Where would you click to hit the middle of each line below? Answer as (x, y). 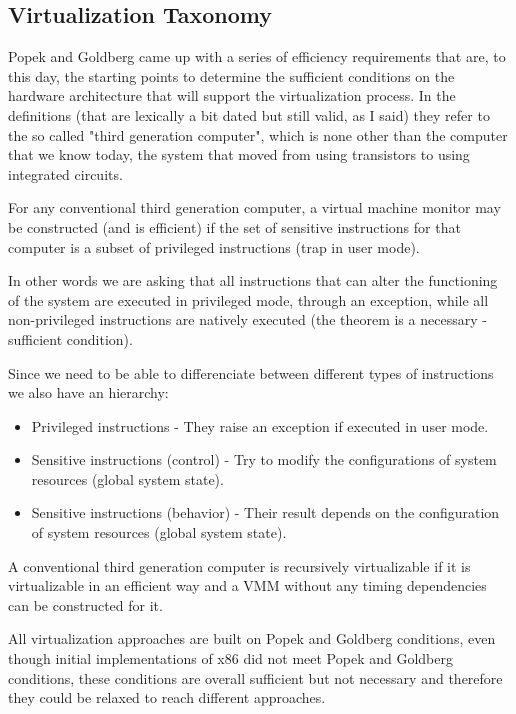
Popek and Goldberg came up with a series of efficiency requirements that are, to (257, 56)
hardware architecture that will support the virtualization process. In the (232, 95)
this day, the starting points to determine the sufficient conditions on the (231, 75)
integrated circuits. (65, 173)
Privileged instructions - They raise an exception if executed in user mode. (260, 425)
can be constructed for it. (85, 604)
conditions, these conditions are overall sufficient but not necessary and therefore (255, 677)
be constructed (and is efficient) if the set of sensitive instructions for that (234, 226)
